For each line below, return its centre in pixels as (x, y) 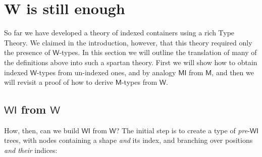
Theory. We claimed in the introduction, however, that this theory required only (128, 42)
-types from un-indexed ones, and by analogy (106, 72)
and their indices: (31, 150)
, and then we (233, 72)
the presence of (27, 52)
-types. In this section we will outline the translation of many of (158, 52)
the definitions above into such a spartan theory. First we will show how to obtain (131, 62)
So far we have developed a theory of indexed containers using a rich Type (119, 33)
